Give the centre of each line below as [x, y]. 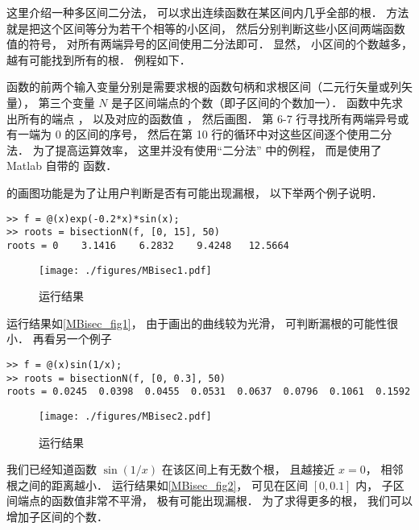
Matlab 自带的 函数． [62, 166]
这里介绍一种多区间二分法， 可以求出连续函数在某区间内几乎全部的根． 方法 [208, 12]
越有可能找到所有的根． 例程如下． [99, 59]
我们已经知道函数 [52, 469]
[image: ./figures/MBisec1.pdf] [125, 270]
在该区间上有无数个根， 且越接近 [248, 469]
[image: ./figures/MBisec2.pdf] [125, 416]
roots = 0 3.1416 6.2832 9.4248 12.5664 [148, 245]
